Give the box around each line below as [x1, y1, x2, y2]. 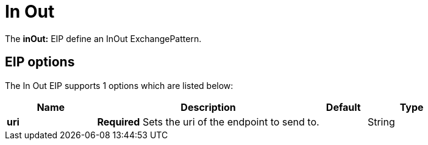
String [367, 115, 395, 128]
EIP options [5, 54, 75, 70]
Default [326, 101, 361, 113]
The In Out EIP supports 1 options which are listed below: [5, 80, 234, 91]
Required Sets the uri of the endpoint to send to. [97, 115, 319, 128]
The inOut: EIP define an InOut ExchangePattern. [5, 33, 202, 44]
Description [180, 101, 236, 113]
